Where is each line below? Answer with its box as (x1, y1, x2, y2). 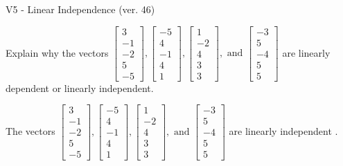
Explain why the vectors (6, 45, 109, 59)
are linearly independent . (229, 123, 338, 138)
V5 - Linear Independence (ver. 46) (6, 2, 155, 16)
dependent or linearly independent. (6, 80, 154, 95)
